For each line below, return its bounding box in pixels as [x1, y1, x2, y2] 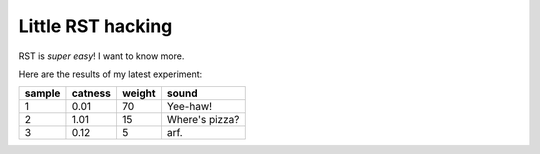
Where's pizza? [166, 113, 240, 127]
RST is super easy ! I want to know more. [18, 50, 185, 62]
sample [24, 86, 61, 100]
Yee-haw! [166, 100, 213, 114]
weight [121, 86, 156, 100]
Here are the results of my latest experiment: [18, 68, 203, 80]
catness [71, 86, 112, 100]
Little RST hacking [18, 15, 173, 37]
